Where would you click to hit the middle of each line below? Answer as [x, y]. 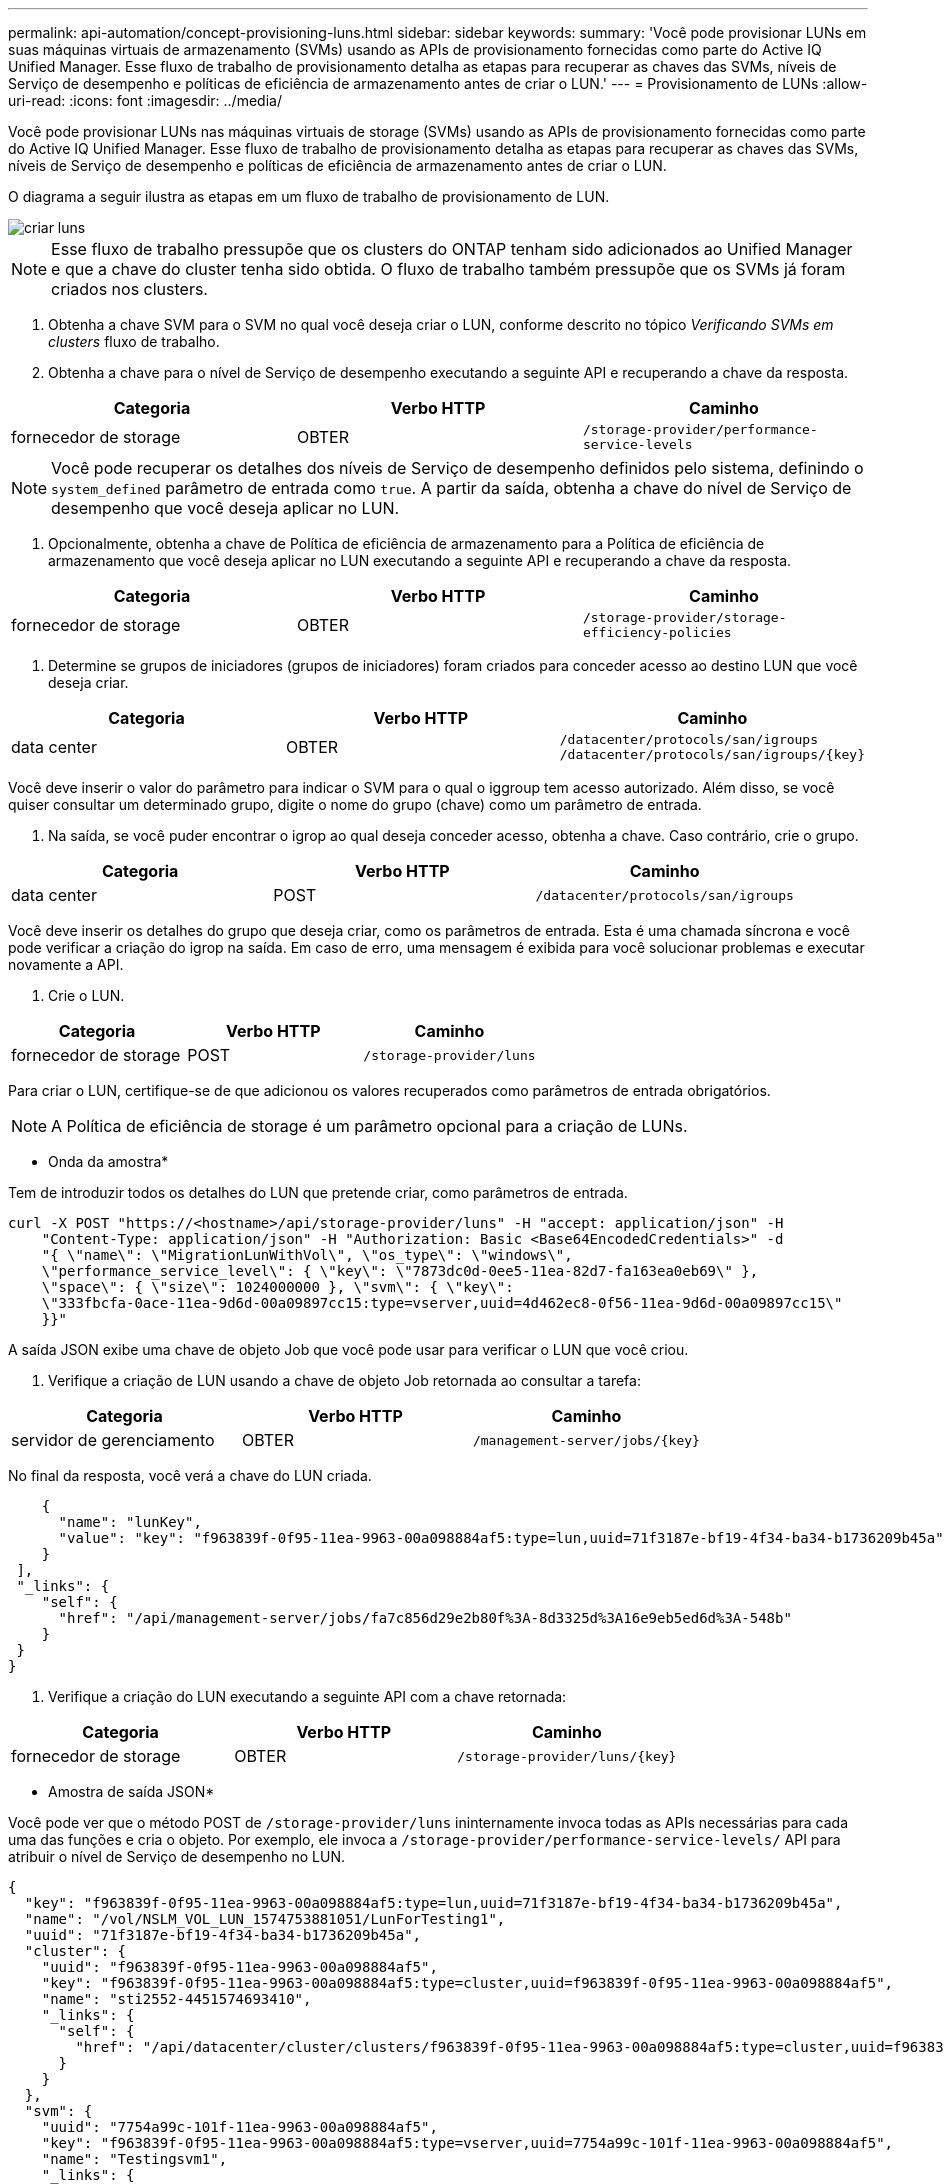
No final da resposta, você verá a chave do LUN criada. [190, 1475]
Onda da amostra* [108, 1161]
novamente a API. [66, 964]
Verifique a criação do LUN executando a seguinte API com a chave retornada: [307, 1696]
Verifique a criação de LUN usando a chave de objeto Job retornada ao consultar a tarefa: [344, 1380]
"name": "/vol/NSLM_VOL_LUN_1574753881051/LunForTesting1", [265, 1919]
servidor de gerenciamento [113, 1440]
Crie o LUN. [86, 995]
